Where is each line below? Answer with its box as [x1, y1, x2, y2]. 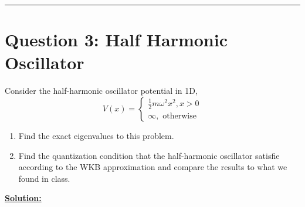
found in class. [18, 172, 70, 184]
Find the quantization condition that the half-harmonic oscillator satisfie [18, 149, 280, 161]
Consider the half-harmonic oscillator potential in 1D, [5, 84, 198, 97]
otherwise [162, 111, 196, 120]
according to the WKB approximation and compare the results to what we [18, 161, 287, 173]
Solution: [5, 192, 42, 204]
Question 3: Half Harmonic [5, 28, 228, 52]
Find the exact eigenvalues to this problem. [18, 129, 174, 141]
